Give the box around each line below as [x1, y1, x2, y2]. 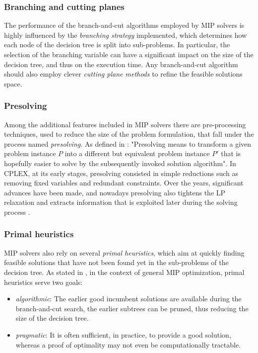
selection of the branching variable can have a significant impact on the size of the [4, 49, 254, 59]
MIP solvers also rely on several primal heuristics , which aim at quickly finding [4, 247, 245, 258]
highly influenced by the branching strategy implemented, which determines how [4, 29, 247, 40]
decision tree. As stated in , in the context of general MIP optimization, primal [4, 266, 245, 277]
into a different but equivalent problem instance [64, 148, 210, 159]
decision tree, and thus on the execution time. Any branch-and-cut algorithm [4, 59, 238, 69]
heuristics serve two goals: [4, 276, 83, 287]
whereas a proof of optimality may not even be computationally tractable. [15, 339, 241, 350]
